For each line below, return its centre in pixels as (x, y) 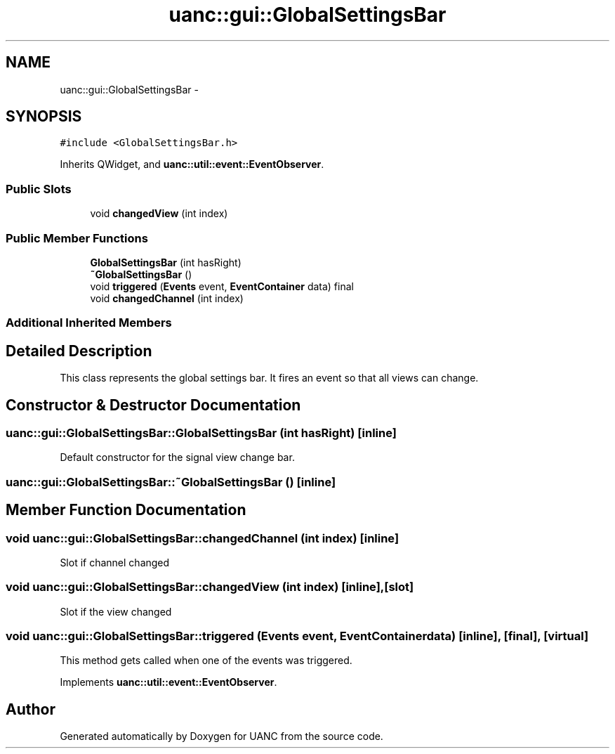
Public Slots (39, 189)
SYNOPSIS (44, 117)
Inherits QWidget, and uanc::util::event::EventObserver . (192, 164)
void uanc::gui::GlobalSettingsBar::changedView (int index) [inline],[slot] (210, 587)
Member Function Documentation (126, 510)
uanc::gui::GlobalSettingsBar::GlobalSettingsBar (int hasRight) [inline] (201, 433)
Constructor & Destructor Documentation (153, 405)
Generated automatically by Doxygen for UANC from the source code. (221, 736)
